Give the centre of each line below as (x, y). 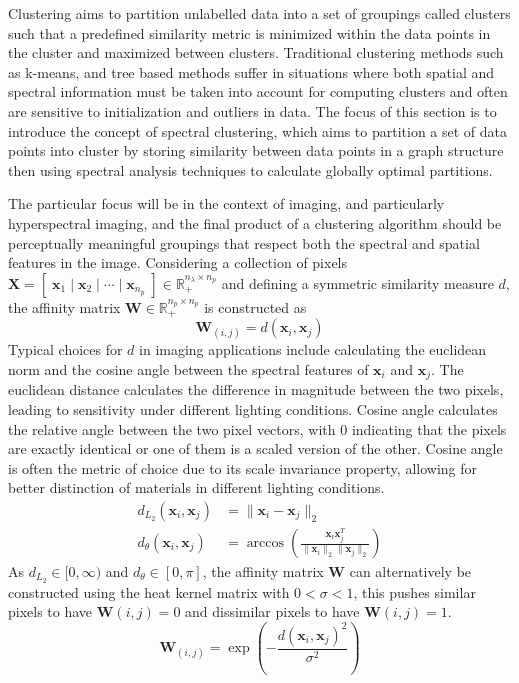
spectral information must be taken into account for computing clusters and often (258, 91)
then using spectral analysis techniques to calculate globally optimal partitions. (250, 169)
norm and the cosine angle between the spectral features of (188, 368)
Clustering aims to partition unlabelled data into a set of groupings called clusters (259, 13)
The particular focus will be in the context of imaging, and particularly (226, 203)
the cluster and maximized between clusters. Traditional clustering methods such (256, 52)
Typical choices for (65, 349)
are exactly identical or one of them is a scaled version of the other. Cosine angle (255, 448)
